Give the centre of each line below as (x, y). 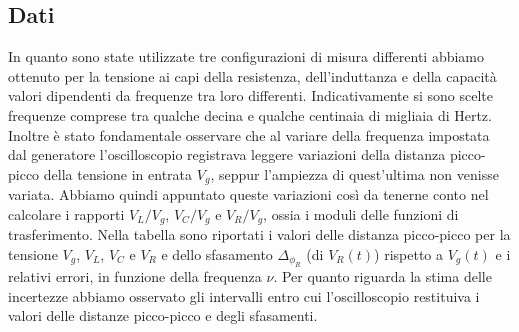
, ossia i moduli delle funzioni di (361, 213)
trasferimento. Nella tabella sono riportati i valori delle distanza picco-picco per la (259, 234)
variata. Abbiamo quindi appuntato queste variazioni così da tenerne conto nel (248, 194)
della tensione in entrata (118, 173)
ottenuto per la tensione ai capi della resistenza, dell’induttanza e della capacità (252, 75)
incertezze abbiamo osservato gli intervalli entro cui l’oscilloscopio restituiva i (244, 295)
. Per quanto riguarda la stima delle (382, 276)
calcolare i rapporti (66, 213)
